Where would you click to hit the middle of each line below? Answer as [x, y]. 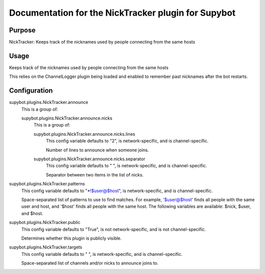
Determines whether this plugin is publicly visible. [72, 238]
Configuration [31, 91]
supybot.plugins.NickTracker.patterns [47, 184]
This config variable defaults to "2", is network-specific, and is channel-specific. [127, 141]
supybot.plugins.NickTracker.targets [46, 247]
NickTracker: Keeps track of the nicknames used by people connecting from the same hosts [102, 42]
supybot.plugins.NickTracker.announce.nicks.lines [84, 134]
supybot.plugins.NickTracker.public [45, 223]
